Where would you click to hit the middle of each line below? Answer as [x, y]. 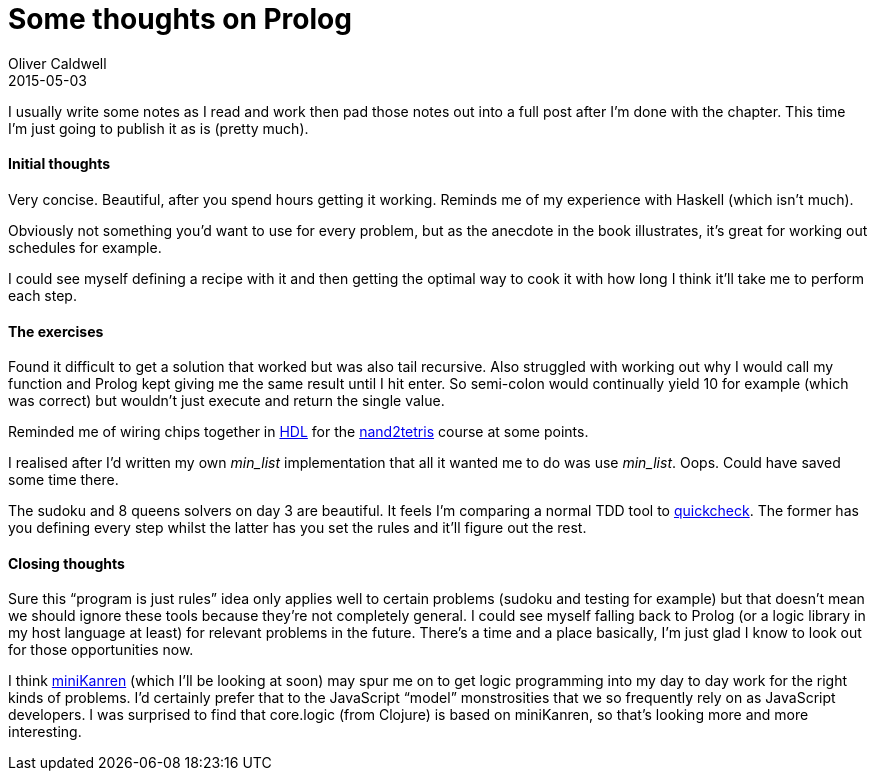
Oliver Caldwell [57, 63]
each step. [42, 295]
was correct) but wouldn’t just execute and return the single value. [226, 401]
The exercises [56, 331]
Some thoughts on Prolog [180, 19]
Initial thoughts [59, 164]
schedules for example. [85, 247]
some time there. [63, 480]
